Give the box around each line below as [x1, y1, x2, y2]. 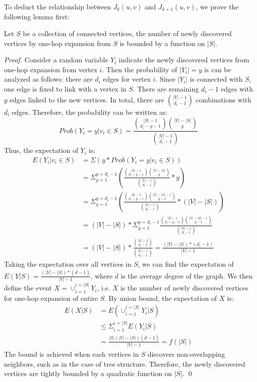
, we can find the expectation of [138, 259, 234, 269]
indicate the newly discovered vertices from [119, 54, 250, 65]
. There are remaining [133, 84, 199, 94]
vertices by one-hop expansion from [4, 38, 111, 48]
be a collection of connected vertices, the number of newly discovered [23, 28, 232, 39]
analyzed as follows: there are [4, 74, 93, 84]
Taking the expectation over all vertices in [4, 259, 131, 269]
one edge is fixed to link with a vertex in [4, 84, 127, 94]
